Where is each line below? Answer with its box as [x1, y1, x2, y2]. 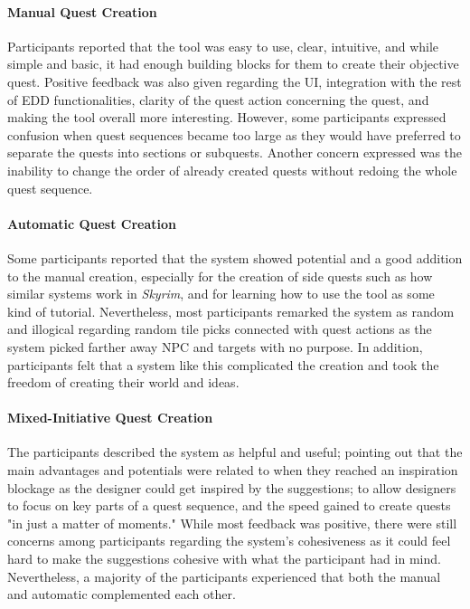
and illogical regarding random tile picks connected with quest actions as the [7, 319, 432, 338]
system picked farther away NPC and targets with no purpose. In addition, [7, 337, 423, 356]
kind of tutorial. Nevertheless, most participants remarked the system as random [7, 301, 455, 320]
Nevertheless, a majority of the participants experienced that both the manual [7, 566, 441, 585]
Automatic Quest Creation [7, 214, 177, 233]
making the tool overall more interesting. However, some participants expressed [7, 108, 446, 127]
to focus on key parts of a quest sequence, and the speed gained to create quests [7, 496, 451, 515]
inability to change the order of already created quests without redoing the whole [7, 160, 457, 179]
